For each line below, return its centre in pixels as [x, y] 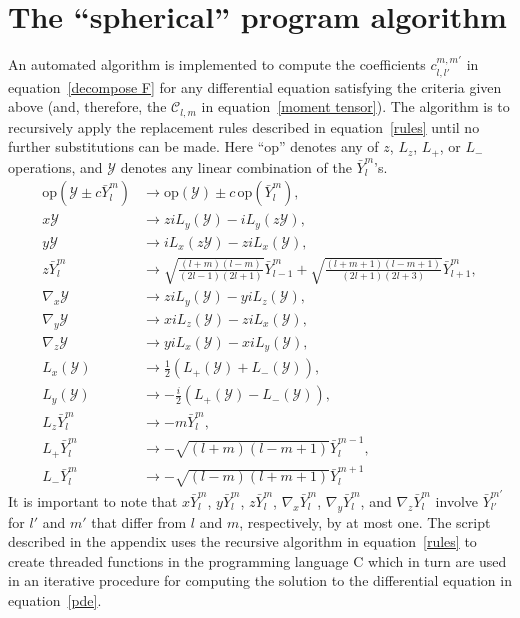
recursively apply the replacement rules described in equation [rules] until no [244, 126]
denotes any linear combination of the [236, 166]
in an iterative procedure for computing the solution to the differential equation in [260, 580]
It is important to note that [93, 500]
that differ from [139, 521]
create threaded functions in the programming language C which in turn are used [257, 560]
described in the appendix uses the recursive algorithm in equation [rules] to [242, 541]
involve [456, 500]
